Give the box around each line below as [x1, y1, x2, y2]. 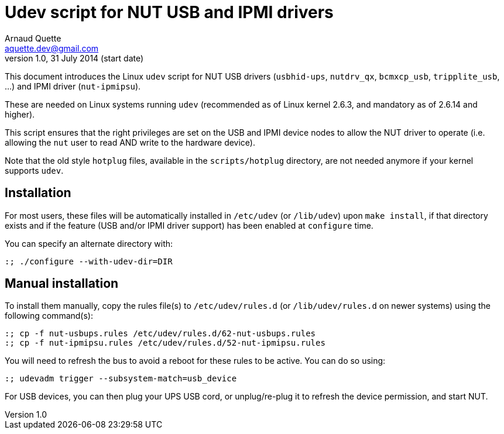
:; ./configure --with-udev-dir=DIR [5, 256, 173, 266]
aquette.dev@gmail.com [5, 43, 99, 53]
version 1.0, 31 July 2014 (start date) [5, 53, 144, 63]
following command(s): [5, 311, 93, 321]
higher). [5, 109, 35, 119]
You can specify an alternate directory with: [5, 238, 173, 249]
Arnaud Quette [5, 33, 61, 43]
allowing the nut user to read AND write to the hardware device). [5, 137, 255, 147]
